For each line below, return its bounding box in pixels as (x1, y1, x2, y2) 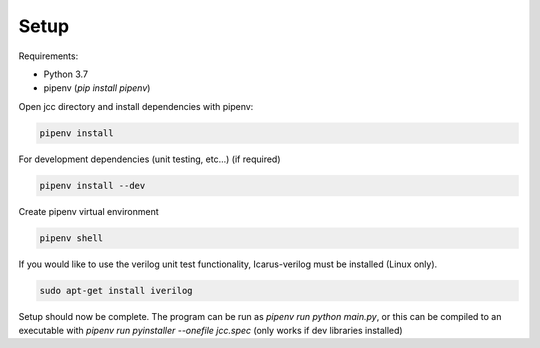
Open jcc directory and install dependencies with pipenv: (18, 100, 254, 112)
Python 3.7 (43, 68, 89, 80)
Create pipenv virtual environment (18, 205, 159, 217)
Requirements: (18, 50, 79, 62)
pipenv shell (39, 232, 104, 244)
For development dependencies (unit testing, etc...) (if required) (18, 153, 281, 165)
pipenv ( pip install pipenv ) (43, 82, 151, 94)
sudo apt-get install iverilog (39, 285, 194, 296)
